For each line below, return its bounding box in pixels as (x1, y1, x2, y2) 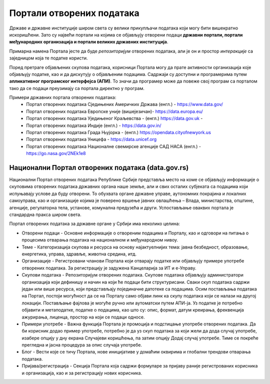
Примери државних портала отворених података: (9, 94, 116, 100)
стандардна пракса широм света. (9, 211, 82, 217)
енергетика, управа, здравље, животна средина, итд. (21, 251, 137, 257)
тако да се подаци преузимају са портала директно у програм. (9, 85, 145, 91)
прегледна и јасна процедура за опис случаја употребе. (21, 342, 142, 348)
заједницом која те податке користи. (9, 55, 88, 61)
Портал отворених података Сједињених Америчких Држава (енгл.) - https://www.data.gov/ (26, 101, 223, 107)
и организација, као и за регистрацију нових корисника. (21, 370, 142, 376)
